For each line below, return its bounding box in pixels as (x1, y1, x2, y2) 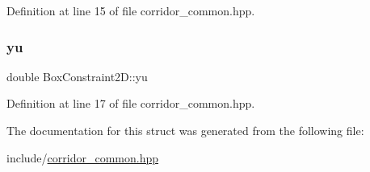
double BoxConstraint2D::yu (6, 68, 148, 84)
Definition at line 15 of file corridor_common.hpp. (6, 2, 255, 18)
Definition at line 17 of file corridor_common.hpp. (6, 95, 255, 112)
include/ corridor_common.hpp (6, 149, 159, 166)
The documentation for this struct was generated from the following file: (6, 122, 364, 138)
